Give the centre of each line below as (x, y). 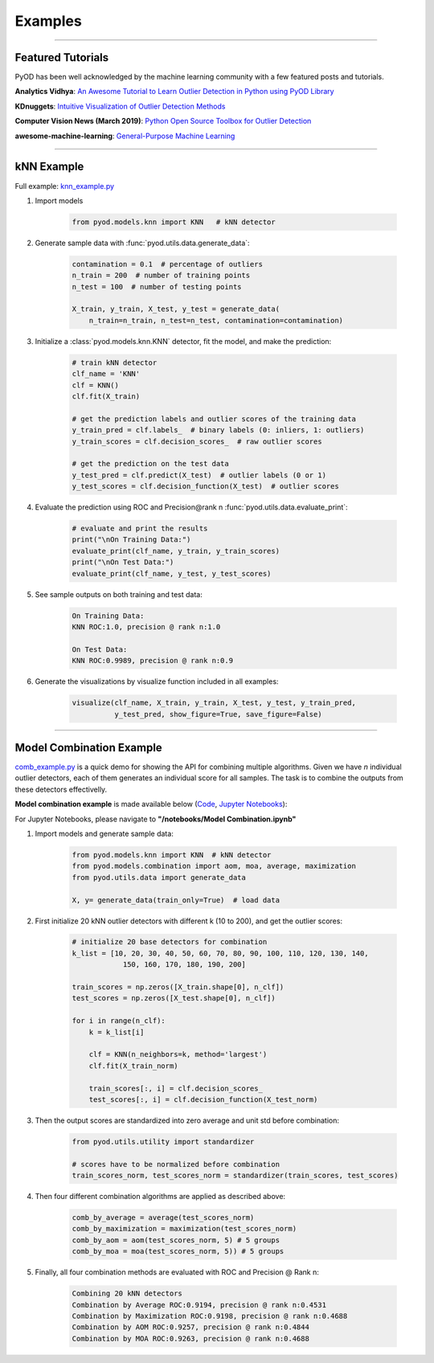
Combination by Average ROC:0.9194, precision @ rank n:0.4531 (199, 1305)
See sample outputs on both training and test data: (119, 594)
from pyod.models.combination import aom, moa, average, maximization (214, 866)
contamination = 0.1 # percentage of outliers (167, 264)
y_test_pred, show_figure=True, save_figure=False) (218, 714)
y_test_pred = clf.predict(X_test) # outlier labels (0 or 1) (199, 475)
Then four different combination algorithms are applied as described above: (160, 1197)
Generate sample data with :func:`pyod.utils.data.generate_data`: (142, 243)
